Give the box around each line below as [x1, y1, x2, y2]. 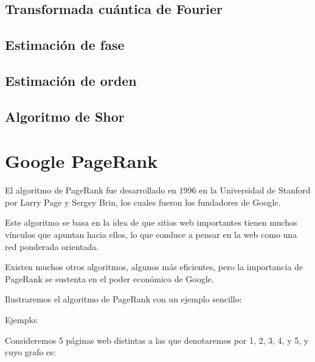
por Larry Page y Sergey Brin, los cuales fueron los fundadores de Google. [5, 195, 281, 208]
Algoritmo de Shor [5, 106, 125, 125]
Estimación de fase [5, 35, 125, 54]
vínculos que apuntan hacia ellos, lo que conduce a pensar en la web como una [5, 228, 297, 241]
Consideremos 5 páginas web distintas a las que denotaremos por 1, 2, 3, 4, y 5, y [5, 333, 309, 346]
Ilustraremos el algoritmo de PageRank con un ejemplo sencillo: [5, 293, 242, 305]
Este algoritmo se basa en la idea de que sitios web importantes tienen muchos [5, 216, 297, 229]
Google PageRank [5, 148, 158, 173]
